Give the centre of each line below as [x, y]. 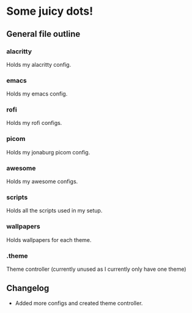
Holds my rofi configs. [34, 123]
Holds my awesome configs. [42, 181]
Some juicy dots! [50, 11]
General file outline [43, 34]
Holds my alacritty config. [39, 64]
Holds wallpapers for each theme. [49, 239]
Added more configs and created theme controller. [79, 303]
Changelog [28, 288]
